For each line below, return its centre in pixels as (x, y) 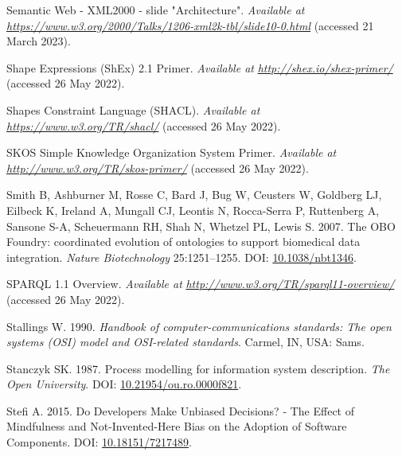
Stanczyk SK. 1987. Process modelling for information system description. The (198, 368)
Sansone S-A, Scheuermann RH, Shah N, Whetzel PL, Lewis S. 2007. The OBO (201, 226)
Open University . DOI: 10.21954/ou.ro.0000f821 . (124, 384)
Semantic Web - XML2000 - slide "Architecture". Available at (156, 10)
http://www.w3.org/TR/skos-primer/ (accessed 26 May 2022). (158, 168)
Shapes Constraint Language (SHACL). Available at (133, 109)
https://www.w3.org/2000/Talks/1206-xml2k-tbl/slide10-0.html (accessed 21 (190, 25)
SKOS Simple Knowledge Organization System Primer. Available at (172, 152)
